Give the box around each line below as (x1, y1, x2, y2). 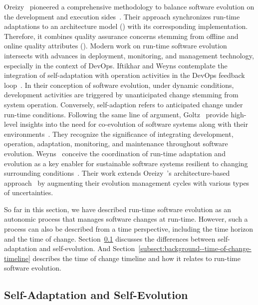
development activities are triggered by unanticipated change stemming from (4, 89, 239, 100)
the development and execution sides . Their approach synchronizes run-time (4, 11, 240, 21)
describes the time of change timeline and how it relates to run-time (32, 253, 241, 263)
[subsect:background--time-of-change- (138, 243, 252, 254)
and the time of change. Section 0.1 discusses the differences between (4, 233, 216, 244)
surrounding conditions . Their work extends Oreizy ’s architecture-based (4, 168, 230, 178)
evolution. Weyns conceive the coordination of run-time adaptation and (4, 148, 226, 158)
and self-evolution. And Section (39, 243, 135, 254)
